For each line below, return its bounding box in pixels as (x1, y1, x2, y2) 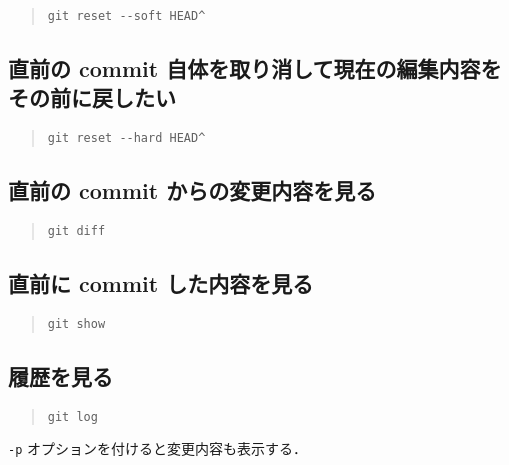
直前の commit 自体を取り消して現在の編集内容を (8, 53, 502, 84)
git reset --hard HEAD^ (47, 131, 206, 146)
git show (47, 316, 106, 331)
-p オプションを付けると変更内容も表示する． (8, 438, 307, 459)
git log (47, 409, 98, 424)
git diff (47, 224, 106, 239)
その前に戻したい (8, 82, 176, 113)
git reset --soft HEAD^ (47, 9, 206, 23)
